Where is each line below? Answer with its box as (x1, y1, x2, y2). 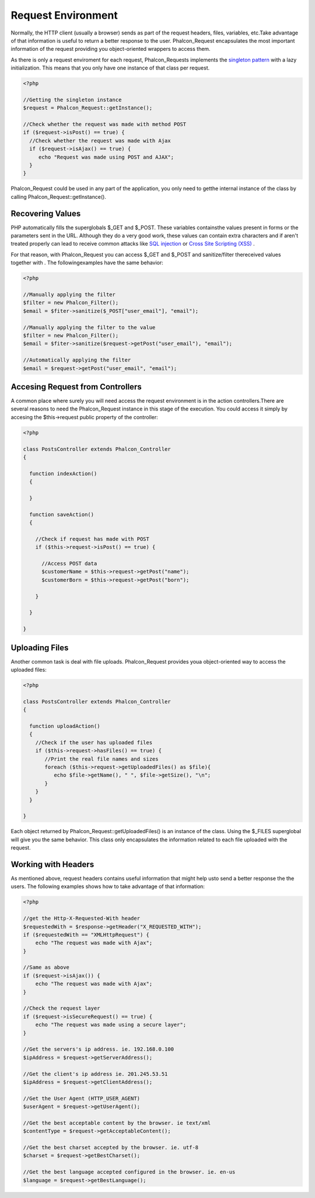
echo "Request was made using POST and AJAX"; (38, 154, 174, 160)
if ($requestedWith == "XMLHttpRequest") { (23, 931, 150, 938)
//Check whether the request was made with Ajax (29, 137, 171, 144)
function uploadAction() (29, 723, 100, 729)
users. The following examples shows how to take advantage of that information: (10, 883, 205, 890)
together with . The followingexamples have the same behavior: (10, 259, 163, 266)
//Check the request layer (23, 1005, 100, 1011)
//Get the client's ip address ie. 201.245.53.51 (23, 1071, 168, 1077)
